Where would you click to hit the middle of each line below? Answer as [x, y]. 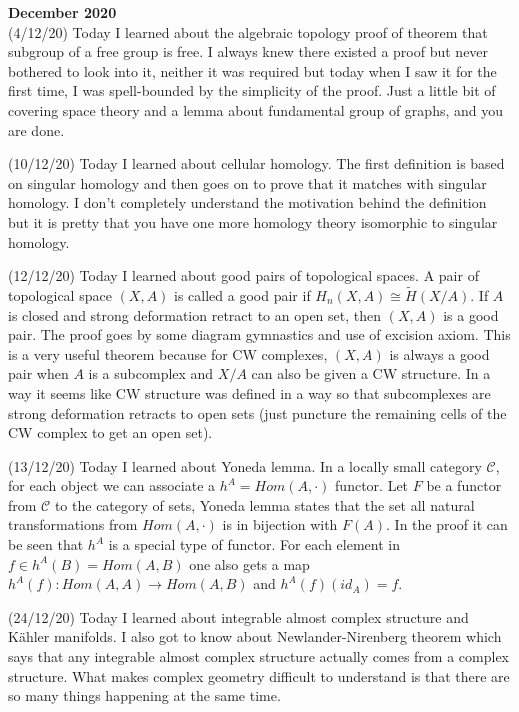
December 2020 [62, 12]
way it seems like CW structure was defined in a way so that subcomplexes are [249, 392]
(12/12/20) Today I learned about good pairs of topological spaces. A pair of [243, 275]
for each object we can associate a [112, 485]
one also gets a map [249, 563]
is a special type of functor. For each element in [254, 544]
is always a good [439, 353]
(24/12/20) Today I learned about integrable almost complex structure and [238, 616]
